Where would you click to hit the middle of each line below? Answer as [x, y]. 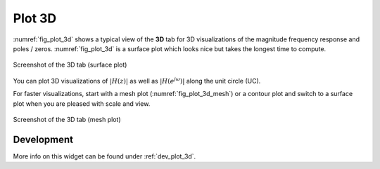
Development [43, 139]
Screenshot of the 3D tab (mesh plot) [67, 119]
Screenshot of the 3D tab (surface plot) [70, 65]
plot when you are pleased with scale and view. [82, 103]
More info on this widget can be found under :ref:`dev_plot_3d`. [104, 156]
